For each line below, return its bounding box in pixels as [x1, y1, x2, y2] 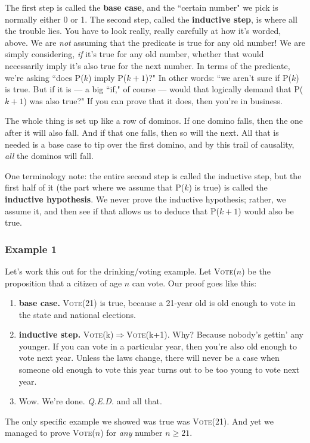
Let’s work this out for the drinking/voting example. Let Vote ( [5, 264, 237, 277]
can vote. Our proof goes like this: [132, 276, 257, 289]
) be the [241, 264, 271, 277]
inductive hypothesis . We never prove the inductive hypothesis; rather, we [5, 192, 286, 205]
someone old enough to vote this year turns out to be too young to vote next [18, 363, 300, 376]
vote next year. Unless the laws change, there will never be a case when [18, 351, 280, 364]
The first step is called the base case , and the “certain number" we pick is [5, 1, 278, 13]
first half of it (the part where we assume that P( [5, 181, 185, 194]
